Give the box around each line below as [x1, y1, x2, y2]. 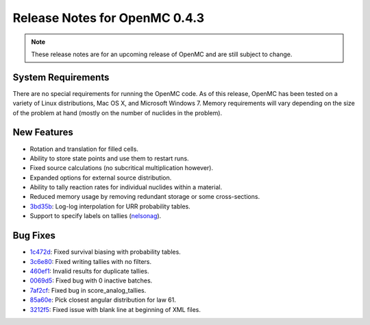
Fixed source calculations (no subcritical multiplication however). [29, 164, 214, 172]
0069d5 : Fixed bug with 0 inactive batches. [29, 276, 153, 285]
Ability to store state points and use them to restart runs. [29, 154, 189, 162]
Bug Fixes [12, 230, 56, 241]
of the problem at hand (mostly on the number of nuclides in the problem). [12, 108, 223, 117]
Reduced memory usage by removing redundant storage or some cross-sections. [29, 193, 260, 201]
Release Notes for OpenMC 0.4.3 [12, 10, 205, 25]
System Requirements [12, 71, 110, 83]
